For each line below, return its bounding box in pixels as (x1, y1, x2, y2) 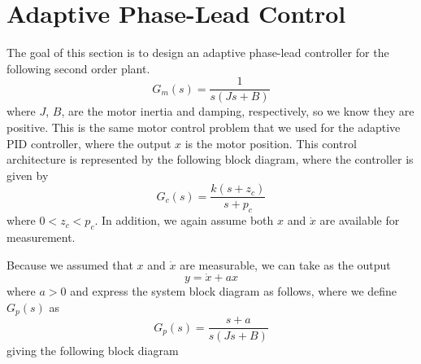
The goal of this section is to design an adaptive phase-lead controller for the (7, 44, 389, 61)
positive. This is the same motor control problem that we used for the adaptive (7, 118, 401, 135)
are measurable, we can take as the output (180, 256, 391, 273)
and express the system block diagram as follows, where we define (70, 283, 397, 300)
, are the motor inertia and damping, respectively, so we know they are (61, 103, 414, 120)
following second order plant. (7, 59, 150, 77)
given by (7, 166, 49, 183)
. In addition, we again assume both (94, 212, 274, 229)
